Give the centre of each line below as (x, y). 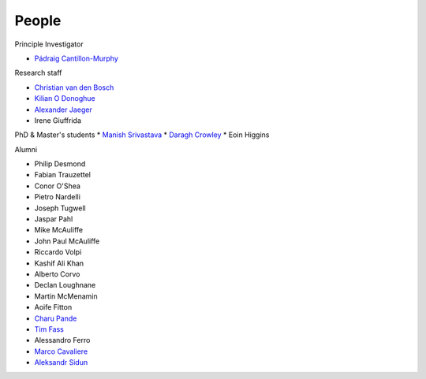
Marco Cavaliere (61, 351)
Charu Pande (56, 318)
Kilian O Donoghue (65, 98)
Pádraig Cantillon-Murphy (76, 58)
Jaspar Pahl (54, 219)
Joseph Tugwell (60, 208)
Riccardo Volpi (58, 252)
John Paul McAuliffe (67, 241)
